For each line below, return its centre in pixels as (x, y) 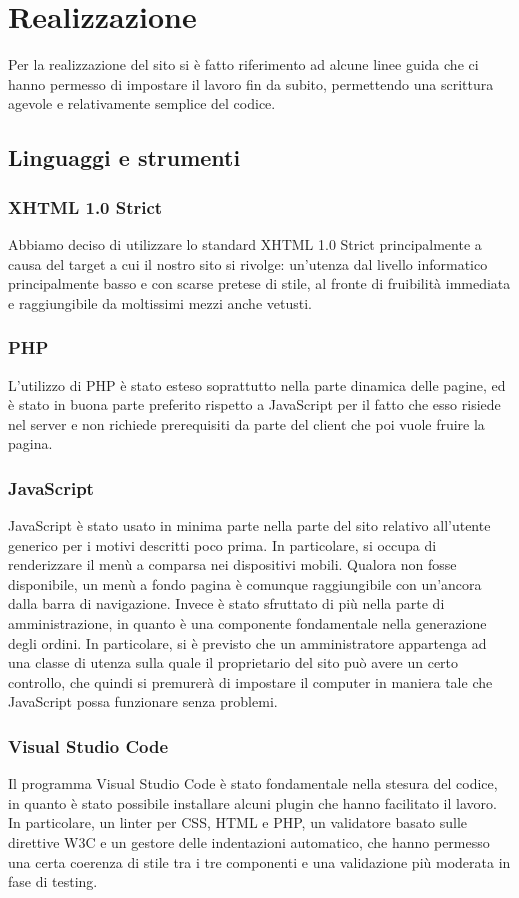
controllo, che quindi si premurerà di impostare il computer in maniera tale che (250, 681)
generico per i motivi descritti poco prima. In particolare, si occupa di (222, 544)
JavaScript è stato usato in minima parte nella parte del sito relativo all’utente (249, 525)
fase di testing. (53, 881)
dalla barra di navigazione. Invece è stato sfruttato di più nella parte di (226, 603)
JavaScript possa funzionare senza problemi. (143, 701)
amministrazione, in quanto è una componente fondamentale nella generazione (247, 623)
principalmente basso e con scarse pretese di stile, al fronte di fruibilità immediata (259, 283)
